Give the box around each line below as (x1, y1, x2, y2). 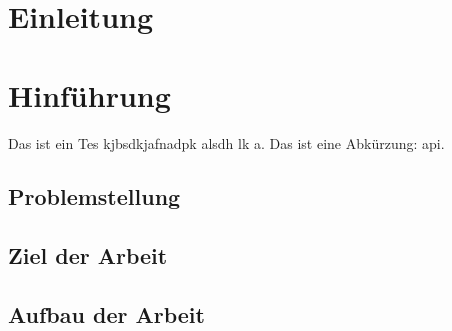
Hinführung (8, 74, 171, 115)
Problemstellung (8, 181, 181, 212)
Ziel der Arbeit (8, 240, 168, 271)
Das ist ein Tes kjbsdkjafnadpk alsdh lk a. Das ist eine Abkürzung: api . (8, 132, 445, 153)
